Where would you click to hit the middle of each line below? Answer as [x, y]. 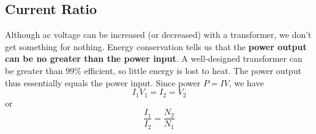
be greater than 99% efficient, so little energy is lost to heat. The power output [153, 70]
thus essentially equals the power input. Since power [103, 82]
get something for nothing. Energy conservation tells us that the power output [156, 46]
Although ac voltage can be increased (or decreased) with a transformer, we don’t [158, 35]
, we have [246, 82]
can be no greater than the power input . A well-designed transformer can [154, 58]
